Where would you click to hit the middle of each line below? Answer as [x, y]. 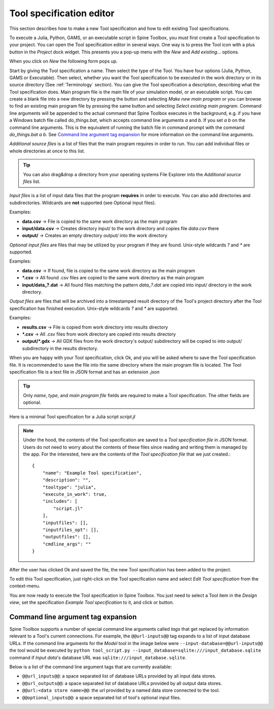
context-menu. [25, 586]
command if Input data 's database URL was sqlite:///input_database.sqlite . [98, 657]
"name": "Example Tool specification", [92, 473]
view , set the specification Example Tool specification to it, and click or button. [92, 602]
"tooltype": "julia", [69, 487]
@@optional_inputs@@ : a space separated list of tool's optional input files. [101, 697]
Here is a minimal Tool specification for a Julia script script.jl [72, 416]
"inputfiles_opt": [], [71, 530]
